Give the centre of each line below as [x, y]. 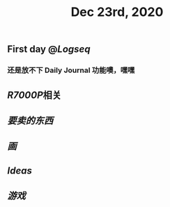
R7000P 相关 [34, 95]
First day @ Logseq [49, 49]
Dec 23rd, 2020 [117, 12]
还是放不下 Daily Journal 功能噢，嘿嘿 [71, 70]
